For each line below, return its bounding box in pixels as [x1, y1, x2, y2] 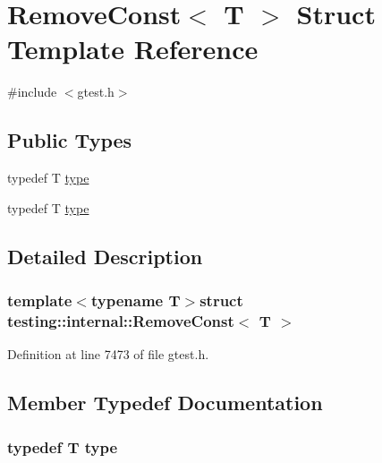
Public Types [7, 126, 132, 154]
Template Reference [7, 30, 259, 67]
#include [7, 82, 57, 101]
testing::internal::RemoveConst [7, 309, 234, 331]
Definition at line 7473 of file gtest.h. [7, 345, 209, 364]
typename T [90, 289, 181, 311]
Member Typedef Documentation [7, 389, 323, 416]
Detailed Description [7, 242, 203, 270]
